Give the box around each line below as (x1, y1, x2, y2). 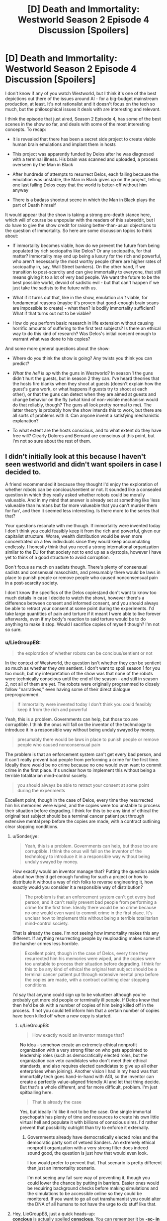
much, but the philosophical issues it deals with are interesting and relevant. (5, 106, 161, 112)
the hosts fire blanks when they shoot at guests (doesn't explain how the (12, 380, 162, 386)
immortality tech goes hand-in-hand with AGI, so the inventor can (19, 1074, 154, 1080)
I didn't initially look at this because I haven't (5, 452, 146, 461)
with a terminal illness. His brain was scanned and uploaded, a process (12, 156, 158, 162)
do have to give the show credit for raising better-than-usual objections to (5, 222, 157, 228)
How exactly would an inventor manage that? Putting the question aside (12, 868, 160, 874)
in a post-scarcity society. (5, 580, 59, 586)
